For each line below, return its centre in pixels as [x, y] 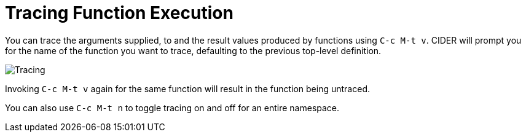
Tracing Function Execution [119, 13]
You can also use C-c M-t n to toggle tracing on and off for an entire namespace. [172, 108]
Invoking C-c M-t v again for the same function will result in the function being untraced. [187, 88]
